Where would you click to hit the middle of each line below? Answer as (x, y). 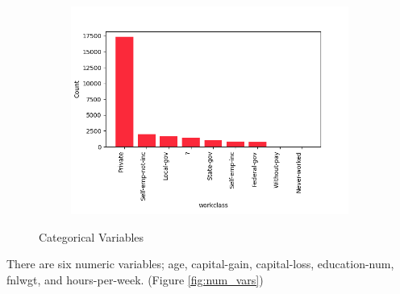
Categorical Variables (92, 236)
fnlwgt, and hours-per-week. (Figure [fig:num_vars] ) (135, 279)
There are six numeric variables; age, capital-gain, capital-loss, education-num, (200, 264)
